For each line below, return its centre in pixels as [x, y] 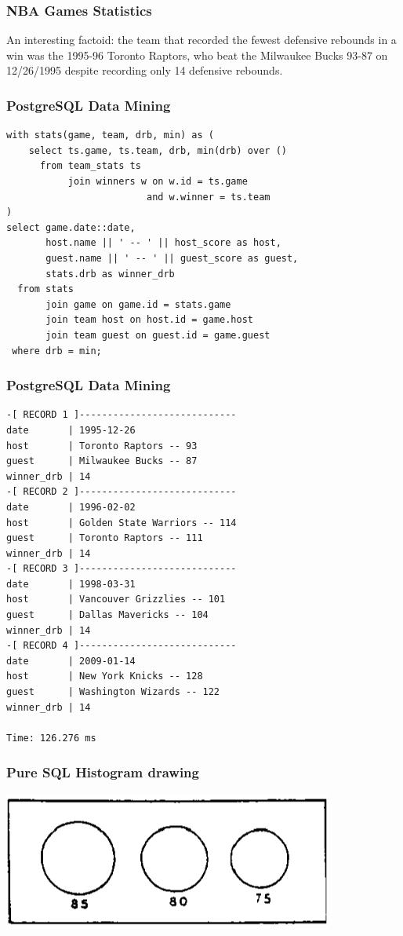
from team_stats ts [90, 166]
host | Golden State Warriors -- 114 [122, 523]
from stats [45, 289]
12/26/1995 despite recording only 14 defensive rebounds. [145, 70]
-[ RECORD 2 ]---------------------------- [122, 492]
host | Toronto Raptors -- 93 [102, 446]
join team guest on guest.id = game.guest [158, 335]
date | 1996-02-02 [71, 507]
